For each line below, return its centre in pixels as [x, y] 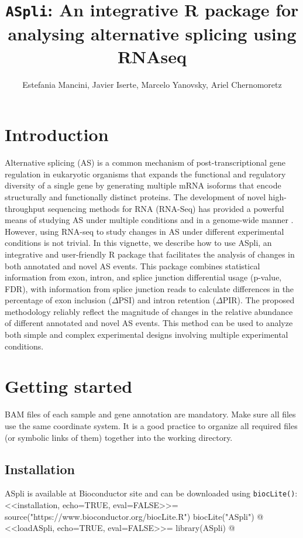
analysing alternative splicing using [152, 33]
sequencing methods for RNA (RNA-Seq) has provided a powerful [166, 208]
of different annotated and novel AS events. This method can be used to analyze [149, 323]
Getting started [69, 386]
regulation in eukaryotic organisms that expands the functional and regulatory [145, 174]
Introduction [57, 134]
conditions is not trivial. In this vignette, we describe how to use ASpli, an [138, 243]
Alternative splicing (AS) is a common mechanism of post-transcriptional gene [145, 162]
